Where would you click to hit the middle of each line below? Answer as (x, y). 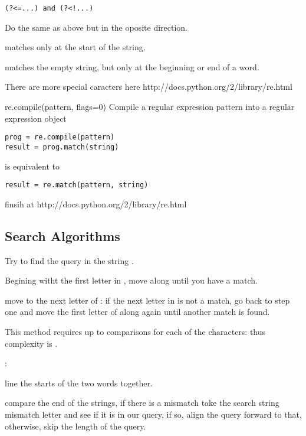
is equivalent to (32, 166)
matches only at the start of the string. (75, 47)
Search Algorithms (62, 235)
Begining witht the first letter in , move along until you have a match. (131, 280)
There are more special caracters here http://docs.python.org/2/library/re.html (149, 87)
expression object (36, 118)
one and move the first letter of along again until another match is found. (137, 312)
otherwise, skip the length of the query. (75, 426)
